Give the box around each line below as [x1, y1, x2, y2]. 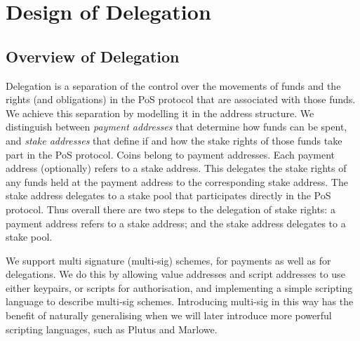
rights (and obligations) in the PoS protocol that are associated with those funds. [6, 92, 356, 107]
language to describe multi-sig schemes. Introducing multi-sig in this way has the [6, 294, 354, 309]
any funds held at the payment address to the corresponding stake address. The [6, 174, 348, 189]
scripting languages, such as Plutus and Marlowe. [6, 321, 218, 336]
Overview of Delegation [6, 45, 180, 67]
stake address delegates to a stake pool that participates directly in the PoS [6, 188, 331, 203]
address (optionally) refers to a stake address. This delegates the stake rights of [6, 161, 347, 175]
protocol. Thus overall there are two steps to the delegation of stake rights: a [6, 201, 335, 216]
